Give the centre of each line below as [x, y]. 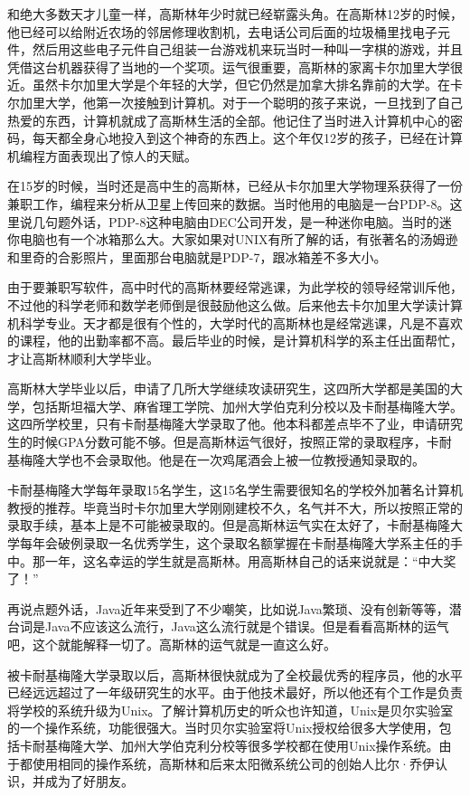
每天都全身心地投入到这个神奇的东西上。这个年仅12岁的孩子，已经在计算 [247, 138]
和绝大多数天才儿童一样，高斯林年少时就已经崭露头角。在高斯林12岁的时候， [235, 14]
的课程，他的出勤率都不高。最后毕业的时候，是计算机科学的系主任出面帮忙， [235, 341]
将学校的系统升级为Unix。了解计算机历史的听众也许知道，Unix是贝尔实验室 [230, 710]
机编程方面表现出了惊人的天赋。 [102, 155]
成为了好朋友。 [89, 781]
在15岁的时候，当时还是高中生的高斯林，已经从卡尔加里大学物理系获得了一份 [235, 186]
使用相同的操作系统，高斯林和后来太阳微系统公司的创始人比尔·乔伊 [233, 763]
